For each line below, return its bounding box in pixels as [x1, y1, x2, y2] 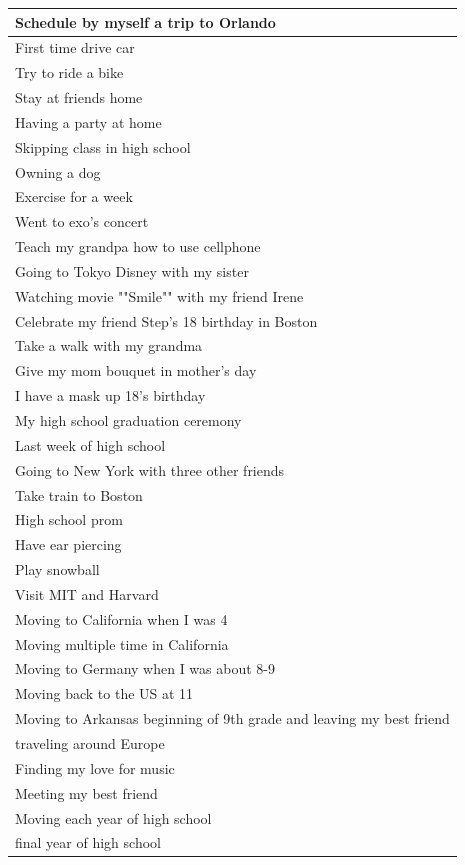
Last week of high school [15, 434, 166, 455]
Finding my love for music [15, 757, 175, 778]
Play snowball [15, 559, 100, 580]
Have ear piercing [15, 534, 122, 555]
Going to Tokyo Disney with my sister [15, 260, 249, 281]
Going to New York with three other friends [15, 459, 285, 480]
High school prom [15, 509, 123, 530]
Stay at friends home [15, 87, 143, 108]
